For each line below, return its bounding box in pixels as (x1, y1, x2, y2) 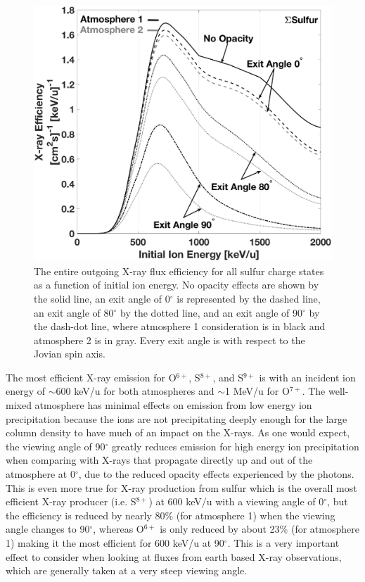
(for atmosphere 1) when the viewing (176, 507, 335, 522)
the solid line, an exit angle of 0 (34, 291, 170, 305)
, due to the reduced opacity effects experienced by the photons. (78, 467, 354, 481)
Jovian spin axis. (34, 346, 105, 361)
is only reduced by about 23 (160, 521, 280, 536)
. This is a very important (227, 536, 340, 550)
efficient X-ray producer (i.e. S (6, 494, 136, 509)
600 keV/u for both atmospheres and (56, 384, 214, 398)
